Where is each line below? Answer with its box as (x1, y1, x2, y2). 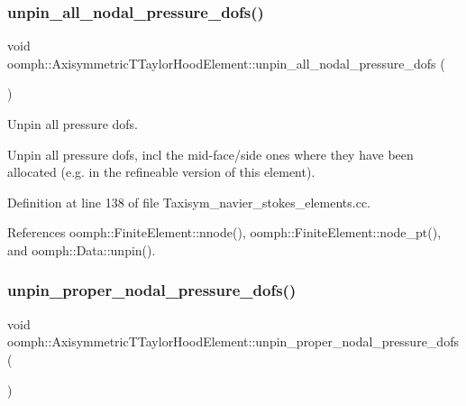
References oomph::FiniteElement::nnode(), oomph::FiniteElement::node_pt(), (7, 223, 442, 242)
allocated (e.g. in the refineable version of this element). (7, 162, 315, 181)
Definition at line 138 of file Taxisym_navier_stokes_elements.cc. (7, 192, 371, 211)
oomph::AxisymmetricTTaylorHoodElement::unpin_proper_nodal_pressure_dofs (7, 332, 459, 351)
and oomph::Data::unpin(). (7, 240, 156, 259)
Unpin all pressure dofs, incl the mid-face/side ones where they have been (7, 144, 414, 163)
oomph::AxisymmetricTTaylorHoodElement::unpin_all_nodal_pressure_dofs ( (7, 53, 445, 72)
